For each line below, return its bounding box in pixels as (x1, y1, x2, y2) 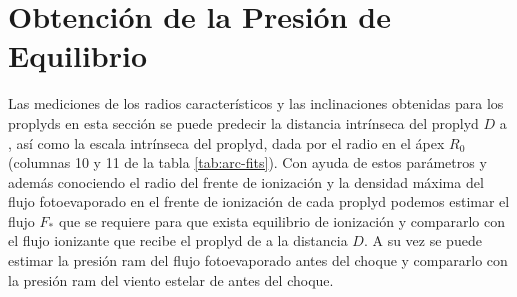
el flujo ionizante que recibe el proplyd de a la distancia (8, 230, 348, 251)
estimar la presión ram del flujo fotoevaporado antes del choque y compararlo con (8, 250, 508, 271)
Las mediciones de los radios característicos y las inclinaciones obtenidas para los (8, 93, 504, 114)
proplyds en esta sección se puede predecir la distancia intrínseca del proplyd (8, 112, 479, 133)
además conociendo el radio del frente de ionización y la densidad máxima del (8, 171, 484, 192)
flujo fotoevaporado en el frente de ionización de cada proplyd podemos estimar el (8, 191, 510, 212)
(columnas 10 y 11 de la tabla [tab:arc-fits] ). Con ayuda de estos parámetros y (8, 152, 487, 173)
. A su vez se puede (363, 230, 482, 251)
